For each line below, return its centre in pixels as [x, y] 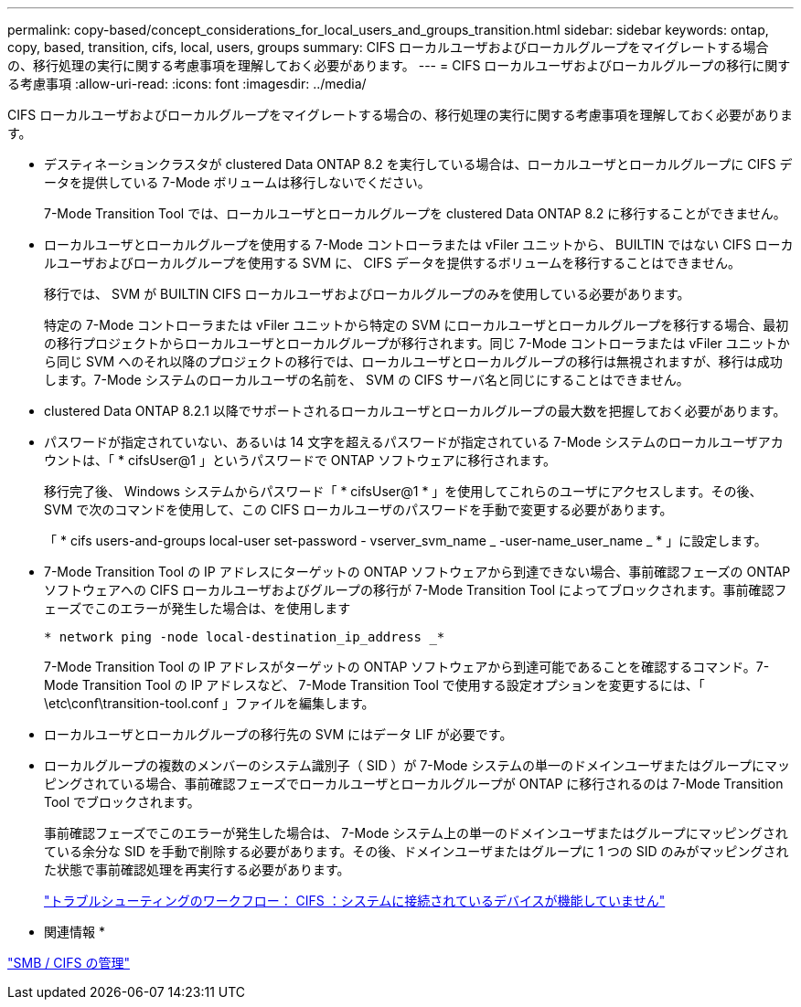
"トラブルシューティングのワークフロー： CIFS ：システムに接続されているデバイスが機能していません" [355, 901]
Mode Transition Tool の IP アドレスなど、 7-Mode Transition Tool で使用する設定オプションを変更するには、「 [374, 685]
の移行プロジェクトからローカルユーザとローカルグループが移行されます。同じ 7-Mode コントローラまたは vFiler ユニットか [417, 343]
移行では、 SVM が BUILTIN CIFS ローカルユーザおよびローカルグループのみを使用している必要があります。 [367, 294]
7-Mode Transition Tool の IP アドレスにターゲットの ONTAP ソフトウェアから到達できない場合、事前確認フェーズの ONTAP [417, 572]
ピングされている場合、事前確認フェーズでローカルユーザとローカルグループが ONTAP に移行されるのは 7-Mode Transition [414, 784]
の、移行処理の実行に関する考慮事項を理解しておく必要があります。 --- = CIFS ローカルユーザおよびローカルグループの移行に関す [399, 65]
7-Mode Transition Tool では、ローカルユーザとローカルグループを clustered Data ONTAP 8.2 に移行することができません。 [415, 213]
